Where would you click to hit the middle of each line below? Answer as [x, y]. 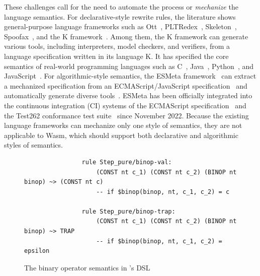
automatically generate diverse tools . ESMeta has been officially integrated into [128, 95]
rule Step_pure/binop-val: [127, 162]
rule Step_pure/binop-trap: [128, 211]
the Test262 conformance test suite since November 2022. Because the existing [126, 115]
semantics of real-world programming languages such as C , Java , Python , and [129, 66]
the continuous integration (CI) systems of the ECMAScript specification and [125, 105]
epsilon [37, 251]
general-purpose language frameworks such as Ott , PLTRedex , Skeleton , [120, 26]
